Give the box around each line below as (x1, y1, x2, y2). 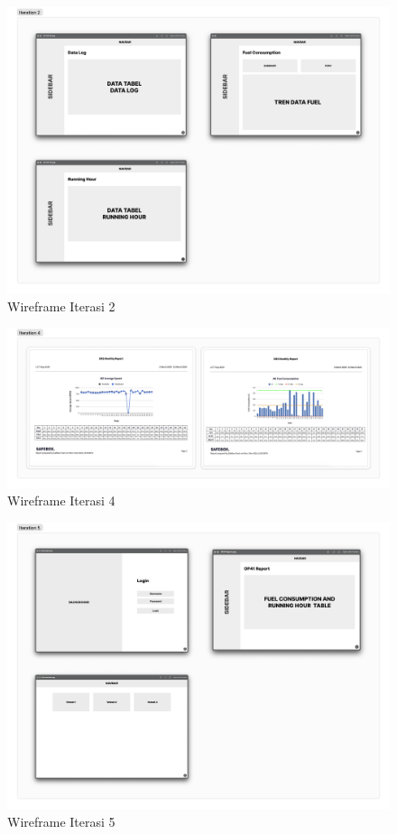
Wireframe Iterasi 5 (7, 811, 115, 830)
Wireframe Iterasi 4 (7, 491, 115, 510)
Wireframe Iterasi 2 (7, 296, 115, 315)
